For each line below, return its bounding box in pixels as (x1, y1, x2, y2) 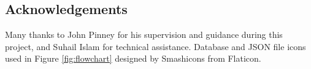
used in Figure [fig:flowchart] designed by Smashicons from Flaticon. (5, 52, 261, 65)
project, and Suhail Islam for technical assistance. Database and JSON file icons (5, 40, 306, 53)
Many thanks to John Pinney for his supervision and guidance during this (5, 28, 283, 41)
